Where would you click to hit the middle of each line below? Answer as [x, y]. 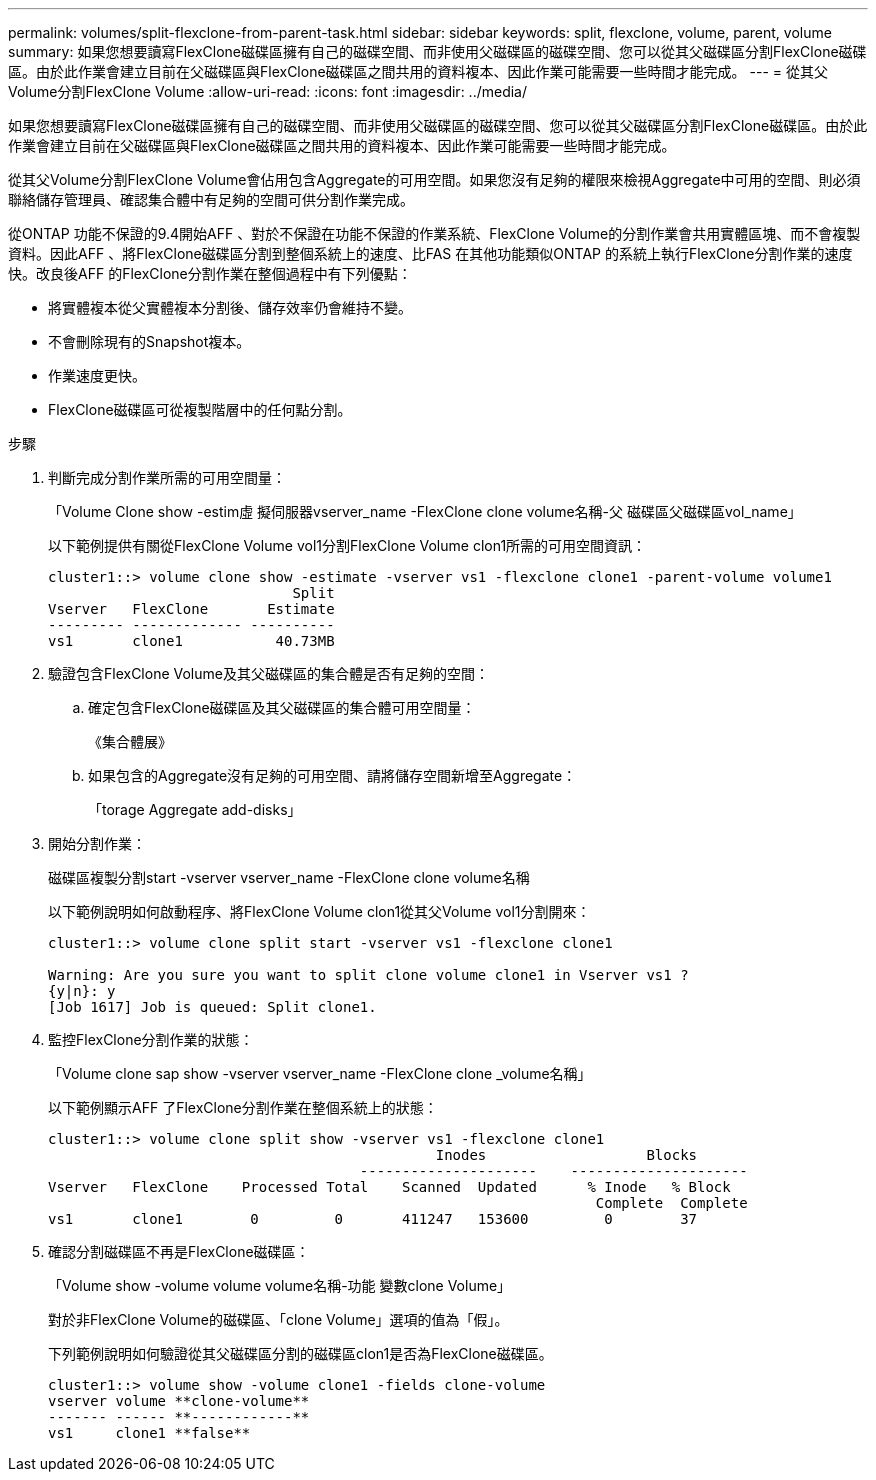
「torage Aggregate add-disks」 [195, 809]
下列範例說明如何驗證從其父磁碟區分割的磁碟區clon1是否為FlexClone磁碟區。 [300, 1353]
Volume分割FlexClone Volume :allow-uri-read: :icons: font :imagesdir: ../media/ [268, 91]
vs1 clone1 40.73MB [191, 641]
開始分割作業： [97, 843]
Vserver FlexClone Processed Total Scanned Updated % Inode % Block [389, 1187]
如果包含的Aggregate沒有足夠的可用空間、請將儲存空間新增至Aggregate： [332, 775]
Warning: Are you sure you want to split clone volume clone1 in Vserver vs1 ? [368, 975]
